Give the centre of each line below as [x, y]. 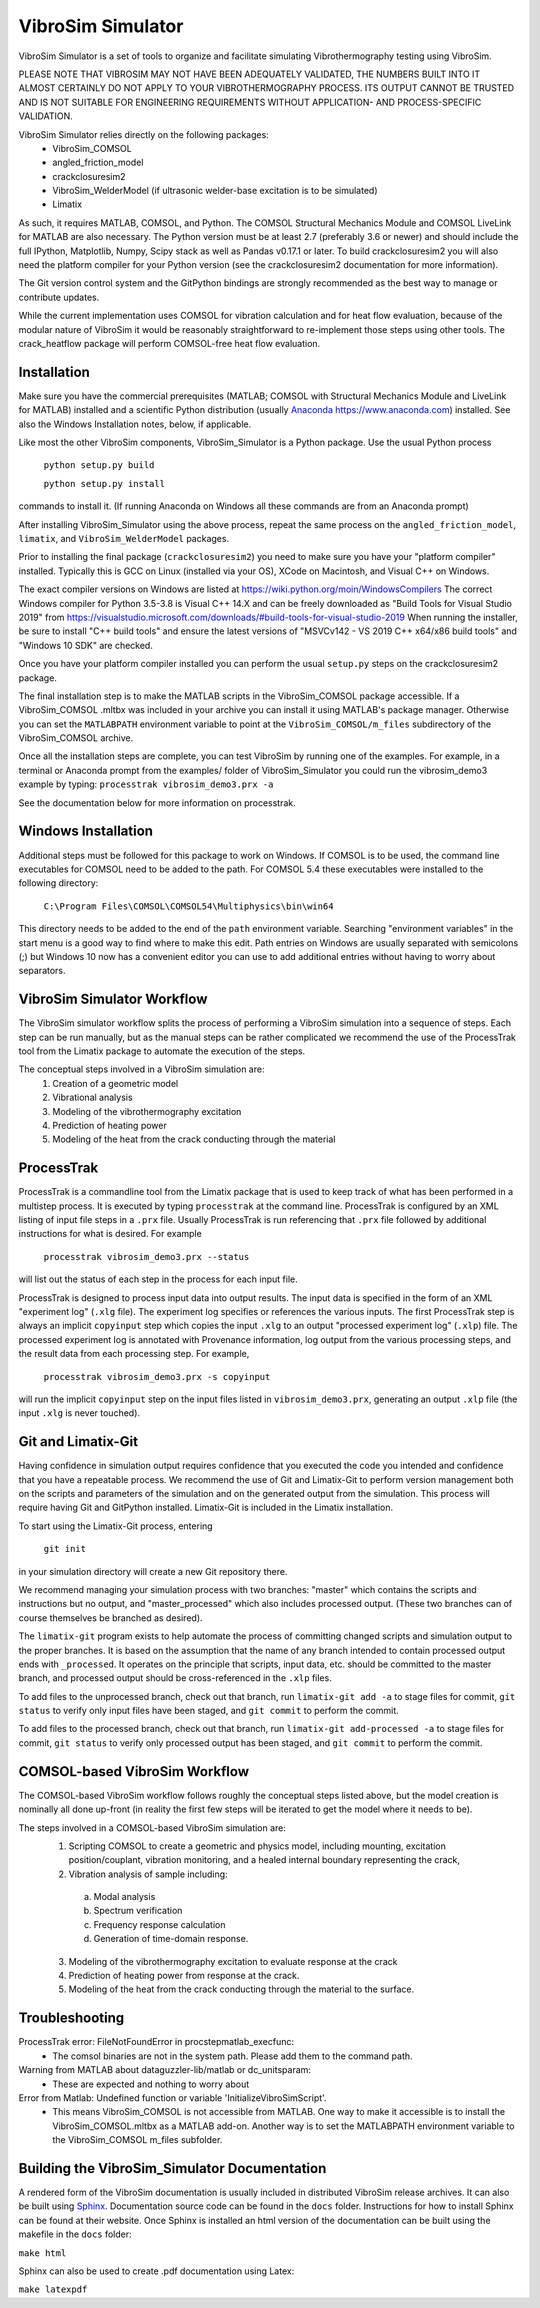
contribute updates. [59, 297]
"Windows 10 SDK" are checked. [86, 645]
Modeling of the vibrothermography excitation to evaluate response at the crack [233, 1961]
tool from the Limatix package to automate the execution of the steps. [162, 1051]
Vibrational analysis [93, 1097]
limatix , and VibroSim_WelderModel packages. [124, 538]
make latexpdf [53, 2289]
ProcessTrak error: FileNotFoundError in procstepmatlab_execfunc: [156, 2042]
